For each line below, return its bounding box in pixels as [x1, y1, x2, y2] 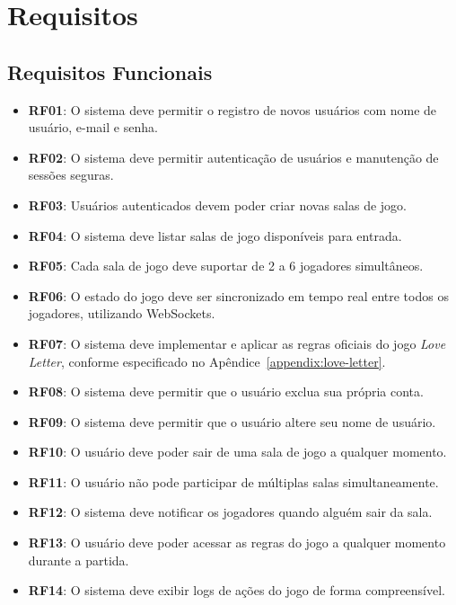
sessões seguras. [28, 165, 114, 184]
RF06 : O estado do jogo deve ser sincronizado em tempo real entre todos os [28, 286, 449, 305]
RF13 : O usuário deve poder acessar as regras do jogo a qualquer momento [28, 533, 446, 552]
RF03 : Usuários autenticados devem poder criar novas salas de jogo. [28, 195, 407, 214]
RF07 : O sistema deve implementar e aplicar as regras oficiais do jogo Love [28, 334, 446, 352]
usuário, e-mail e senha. [28, 118, 158, 137]
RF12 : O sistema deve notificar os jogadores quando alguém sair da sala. [28, 503, 433, 521]
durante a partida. [28, 550, 129, 569]
